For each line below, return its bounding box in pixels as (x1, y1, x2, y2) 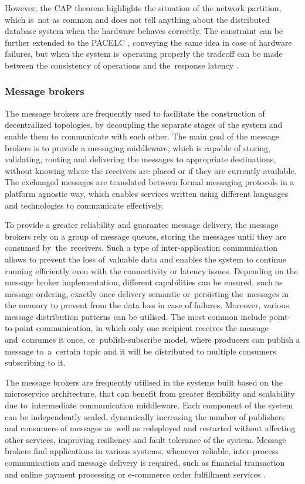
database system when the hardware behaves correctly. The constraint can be (5, 25, 283, 37)
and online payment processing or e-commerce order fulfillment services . (5, 468, 266, 480)
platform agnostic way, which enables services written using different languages (5, 187, 289, 199)
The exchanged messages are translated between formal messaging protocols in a (5, 176, 294, 188)
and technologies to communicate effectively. (5, 199, 164, 211)
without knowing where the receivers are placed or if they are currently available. (5, 164, 297, 176)
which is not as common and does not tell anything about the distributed (5, 13, 270, 25)
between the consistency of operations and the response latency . (5, 59, 239, 71)
